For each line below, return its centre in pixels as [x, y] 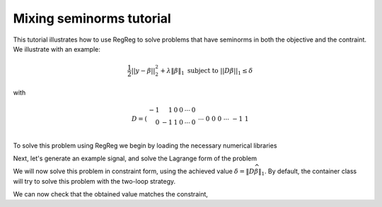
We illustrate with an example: [57, 49]
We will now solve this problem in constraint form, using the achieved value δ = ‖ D [134, 171]
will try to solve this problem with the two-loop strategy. [94, 181]
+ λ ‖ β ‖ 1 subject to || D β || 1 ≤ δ [207, 71]
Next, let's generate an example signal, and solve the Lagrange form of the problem [135, 158]
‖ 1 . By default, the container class [308, 172]
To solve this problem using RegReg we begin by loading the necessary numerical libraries [145, 146]
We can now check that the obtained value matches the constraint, [111, 194]
